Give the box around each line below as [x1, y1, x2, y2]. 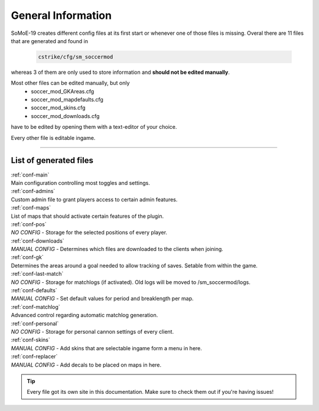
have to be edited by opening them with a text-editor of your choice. [11, 123, 177, 131]
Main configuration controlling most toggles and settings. [11, 179, 151, 186]
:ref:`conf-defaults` [11, 287, 57, 294]
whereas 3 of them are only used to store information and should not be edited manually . [11, 68, 230, 76]
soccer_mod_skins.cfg [31, 104, 86, 112]
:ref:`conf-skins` [11, 337, 50, 344]
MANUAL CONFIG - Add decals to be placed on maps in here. [11, 361, 162, 368]
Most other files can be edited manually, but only [11, 80, 130, 87]
